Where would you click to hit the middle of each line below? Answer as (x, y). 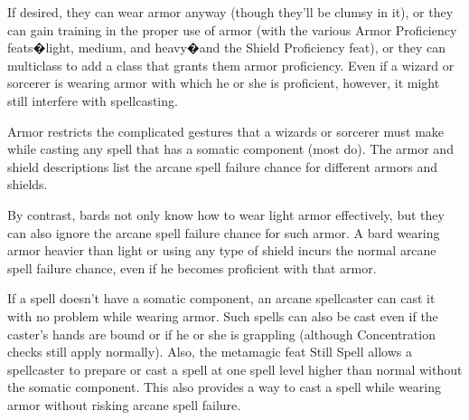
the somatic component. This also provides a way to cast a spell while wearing (224, 387)
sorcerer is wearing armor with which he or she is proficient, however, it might (224, 83)
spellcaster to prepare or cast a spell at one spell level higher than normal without (235, 369)
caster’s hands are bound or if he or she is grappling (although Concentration (221, 334)
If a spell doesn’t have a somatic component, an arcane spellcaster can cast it (221, 298)
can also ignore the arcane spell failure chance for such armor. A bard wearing (224, 232)
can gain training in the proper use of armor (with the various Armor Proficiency (232, 29)
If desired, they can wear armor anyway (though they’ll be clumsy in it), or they (230, 12)
